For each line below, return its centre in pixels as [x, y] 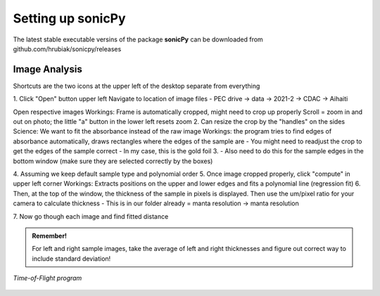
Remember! [49, 236]
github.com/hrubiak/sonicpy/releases [67, 49]
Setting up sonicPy [69, 18]
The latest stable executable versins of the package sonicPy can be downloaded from [138, 39]
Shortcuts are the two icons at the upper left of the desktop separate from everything [137, 86]
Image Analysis [47, 69]
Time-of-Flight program [47, 278]
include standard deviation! [71, 258]
